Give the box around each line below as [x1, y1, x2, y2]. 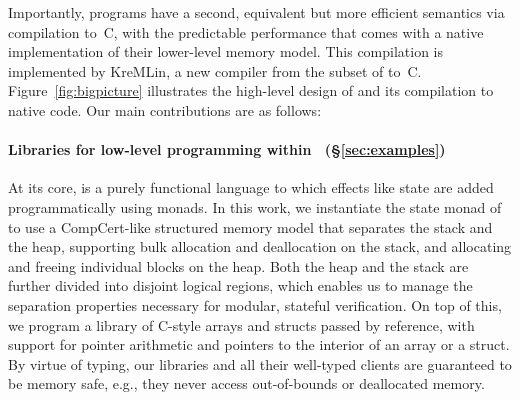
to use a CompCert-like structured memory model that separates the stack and [8, 216, 493, 237]
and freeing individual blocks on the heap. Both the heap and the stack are [8, 255, 469, 276]
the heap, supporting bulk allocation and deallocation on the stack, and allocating [8, 236, 512, 257]
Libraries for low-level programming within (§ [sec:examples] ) [8, 139, 446, 160]
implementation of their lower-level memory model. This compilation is [8, 41, 444, 62]
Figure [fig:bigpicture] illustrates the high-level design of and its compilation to [8, 80, 494, 101]
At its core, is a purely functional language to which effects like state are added [8, 177, 494, 198]
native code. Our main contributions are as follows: [8, 99, 322, 120]
